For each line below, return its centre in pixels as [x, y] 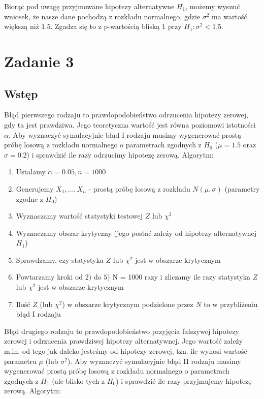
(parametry [242, 188]
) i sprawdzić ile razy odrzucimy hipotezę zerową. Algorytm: [120, 154]
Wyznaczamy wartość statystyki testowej [79, 216]
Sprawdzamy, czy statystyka [60, 259]
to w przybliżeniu [231, 304]
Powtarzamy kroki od [49, 277]
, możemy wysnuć [213, 6]
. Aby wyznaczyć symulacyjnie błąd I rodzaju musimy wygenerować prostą [125, 134]
